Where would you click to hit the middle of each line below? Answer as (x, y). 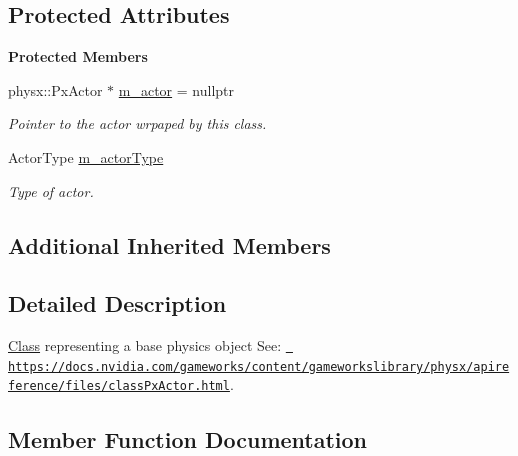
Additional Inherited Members (169, 244)
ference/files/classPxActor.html (119, 386)
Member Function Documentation (188, 438)
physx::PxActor (55, 89)
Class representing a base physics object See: (145, 345)
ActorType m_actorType (86, 156)
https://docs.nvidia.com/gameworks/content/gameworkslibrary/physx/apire (259, 366)
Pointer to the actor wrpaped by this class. (137, 123)
